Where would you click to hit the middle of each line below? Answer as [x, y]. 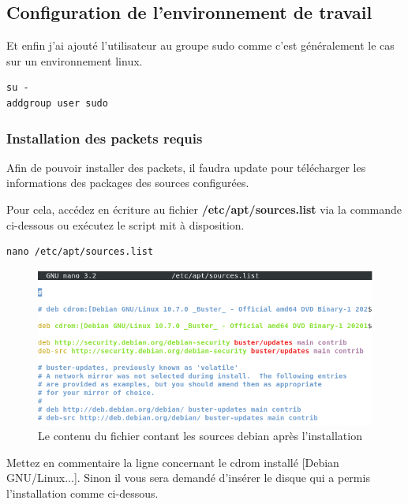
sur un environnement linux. [75, 60]
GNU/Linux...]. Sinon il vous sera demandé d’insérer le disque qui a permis [188, 478]
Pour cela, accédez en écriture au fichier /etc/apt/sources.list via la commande [204, 209]
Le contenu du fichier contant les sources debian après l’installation [200, 436]
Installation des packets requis [105, 138]
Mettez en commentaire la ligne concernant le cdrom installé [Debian [173, 462]
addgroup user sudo [57, 103]
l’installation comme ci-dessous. [82, 493]
